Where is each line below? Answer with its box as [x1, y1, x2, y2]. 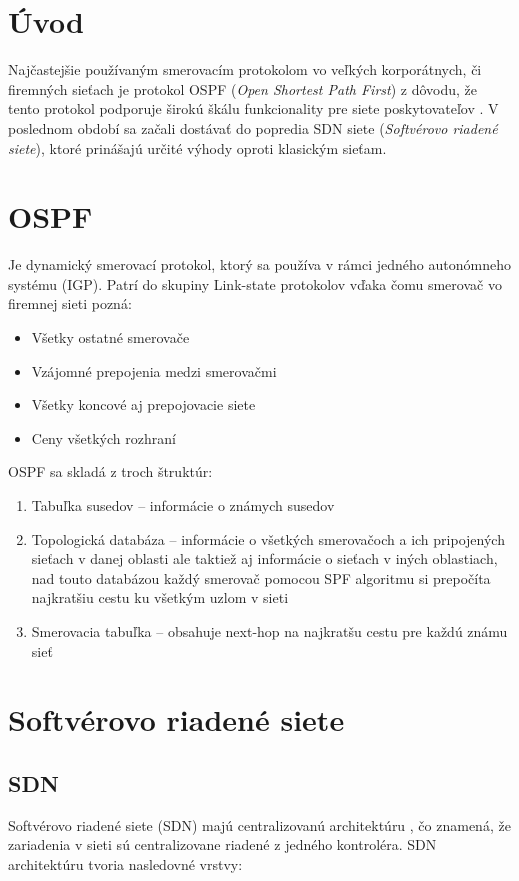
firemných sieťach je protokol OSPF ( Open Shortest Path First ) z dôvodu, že [8, 78, 478, 99]
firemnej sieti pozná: [8, 293, 132, 314]
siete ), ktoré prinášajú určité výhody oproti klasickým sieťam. [8, 137, 387, 158]
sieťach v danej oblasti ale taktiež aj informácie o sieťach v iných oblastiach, [31, 548, 498, 569]
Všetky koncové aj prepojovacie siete [31, 394, 256, 415]
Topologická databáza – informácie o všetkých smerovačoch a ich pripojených [31, 528, 505, 549]
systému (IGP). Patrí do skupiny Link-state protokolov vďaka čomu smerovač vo [8, 273, 502, 294]
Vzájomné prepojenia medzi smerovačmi [31, 360, 277, 381]
